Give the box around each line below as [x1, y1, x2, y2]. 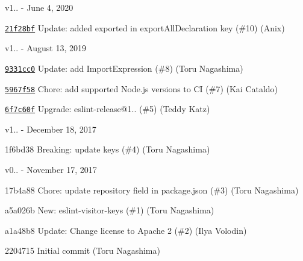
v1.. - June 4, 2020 [5, 1, 73, 13]
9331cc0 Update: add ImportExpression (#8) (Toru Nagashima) [5, 61, 243, 74]
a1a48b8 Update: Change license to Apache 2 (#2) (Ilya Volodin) [5, 224, 247, 236]
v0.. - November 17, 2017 [5, 163, 97, 175]
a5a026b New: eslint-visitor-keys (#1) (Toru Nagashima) [5, 204, 214, 216]
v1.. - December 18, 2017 [5, 122, 96, 135]
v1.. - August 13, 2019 [5, 42, 87, 54]
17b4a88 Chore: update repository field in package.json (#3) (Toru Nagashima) [5, 183, 299, 196]
